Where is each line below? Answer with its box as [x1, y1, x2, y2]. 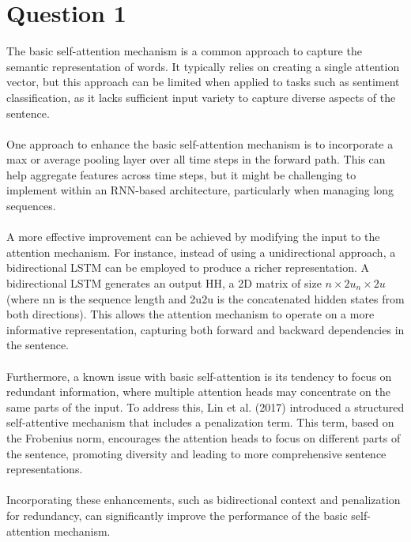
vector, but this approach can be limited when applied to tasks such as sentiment [6, 73, 400, 90]
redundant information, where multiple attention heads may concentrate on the [6, 383, 390, 400]
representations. [6, 461, 83, 477]
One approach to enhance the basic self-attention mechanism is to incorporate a [6, 135, 394, 152]
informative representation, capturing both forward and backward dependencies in [6, 321, 405, 337]
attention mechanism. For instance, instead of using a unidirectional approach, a [6, 243, 396, 260]
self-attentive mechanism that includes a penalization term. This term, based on [6, 414, 394, 431]
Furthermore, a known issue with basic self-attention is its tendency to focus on [6, 367, 392, 384]
